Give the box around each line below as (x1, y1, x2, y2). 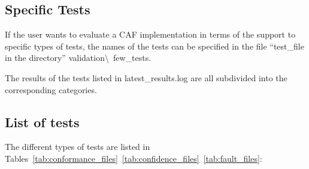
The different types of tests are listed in (5, 140, 150, 153)
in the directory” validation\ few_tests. (5, 51, 152, 64)
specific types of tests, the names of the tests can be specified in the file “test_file (5, 39, 304, 52)
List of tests (5, 112, 80, 131)
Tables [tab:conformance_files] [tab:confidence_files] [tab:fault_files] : (5, 152, 262, 164)
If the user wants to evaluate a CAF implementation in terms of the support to (5, 28, 296, 41)
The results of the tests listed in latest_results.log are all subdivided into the (5, 71, 287, 84)
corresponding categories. (5, 83, 97, 96)
